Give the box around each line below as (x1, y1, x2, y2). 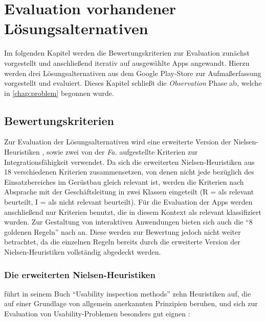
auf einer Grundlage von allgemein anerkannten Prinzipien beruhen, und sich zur (4, 298, 258, 309)
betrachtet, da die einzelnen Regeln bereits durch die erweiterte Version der (4, 236, 240, 247)
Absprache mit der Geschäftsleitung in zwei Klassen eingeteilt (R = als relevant (4, 186, 254, 197)
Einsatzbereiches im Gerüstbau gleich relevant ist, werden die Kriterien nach (4, 176, 244, 187)
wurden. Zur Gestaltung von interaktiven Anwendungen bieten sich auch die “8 (4, 216, 253, 227)
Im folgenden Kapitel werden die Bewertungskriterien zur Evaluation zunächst (4, 47, 250, 58)
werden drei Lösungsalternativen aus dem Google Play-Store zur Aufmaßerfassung (4, 67, 261, 78)
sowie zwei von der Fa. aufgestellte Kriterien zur (46, 146, 198, 157)
